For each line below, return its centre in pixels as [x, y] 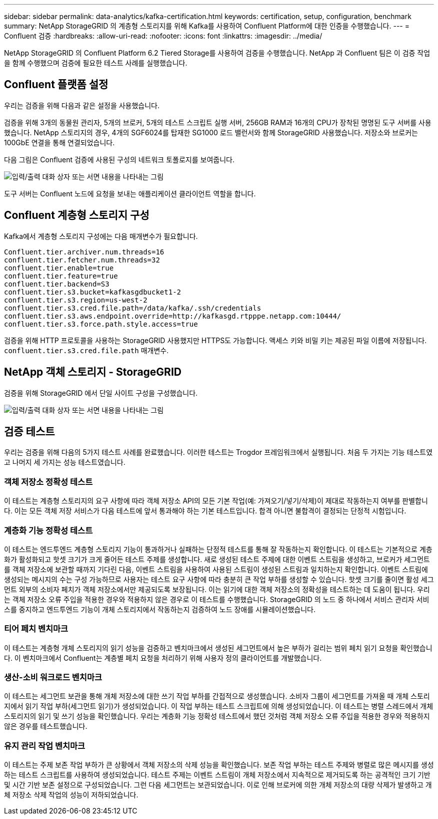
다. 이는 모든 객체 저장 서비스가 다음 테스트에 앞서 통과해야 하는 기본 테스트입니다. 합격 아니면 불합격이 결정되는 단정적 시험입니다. [205, 511]
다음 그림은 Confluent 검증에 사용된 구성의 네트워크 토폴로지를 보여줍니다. [119, 159]
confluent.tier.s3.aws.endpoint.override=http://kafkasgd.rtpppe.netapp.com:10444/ [173, 316]
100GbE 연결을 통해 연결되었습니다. [59, 142]
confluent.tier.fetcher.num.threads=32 [82, 260]
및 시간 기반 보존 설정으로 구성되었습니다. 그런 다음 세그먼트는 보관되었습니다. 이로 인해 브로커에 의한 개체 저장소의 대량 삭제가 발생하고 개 [218, 785]
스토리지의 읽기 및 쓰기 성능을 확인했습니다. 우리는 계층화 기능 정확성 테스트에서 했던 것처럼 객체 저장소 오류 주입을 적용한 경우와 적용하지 [217, 716]
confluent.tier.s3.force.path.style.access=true [101, 324]
